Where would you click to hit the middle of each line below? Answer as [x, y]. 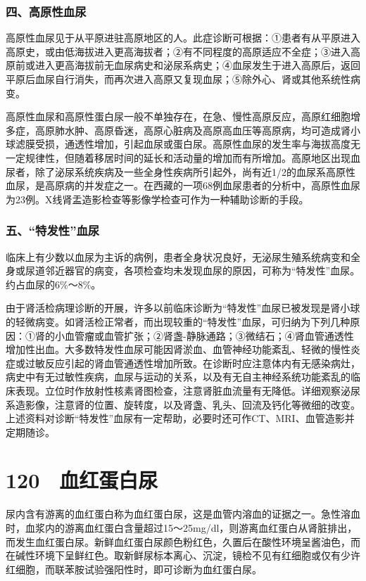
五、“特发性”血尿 [53, 230]
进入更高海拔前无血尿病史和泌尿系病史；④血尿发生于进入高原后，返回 [197, 65]
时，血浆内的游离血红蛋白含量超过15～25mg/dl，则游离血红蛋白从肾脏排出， [182, 528]
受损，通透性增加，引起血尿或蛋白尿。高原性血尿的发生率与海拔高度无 [197, 144]
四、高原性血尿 [46, 11]
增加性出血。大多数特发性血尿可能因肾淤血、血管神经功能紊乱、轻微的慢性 [178, 349]
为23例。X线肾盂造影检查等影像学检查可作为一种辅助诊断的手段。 [157, 199]
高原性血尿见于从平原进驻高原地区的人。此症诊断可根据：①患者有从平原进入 [183, 38]
